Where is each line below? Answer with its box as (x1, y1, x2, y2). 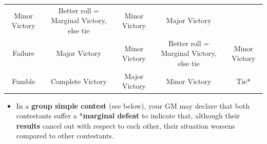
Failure (12, 48, 34, 58)
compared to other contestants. (16, 130, 114, 141)
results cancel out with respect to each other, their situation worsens (16, 120, 235, 131)
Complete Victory (50, 75, 107, 86)
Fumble (12, 75, 35, 86)
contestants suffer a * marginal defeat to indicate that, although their (16, 110, 240, 121)
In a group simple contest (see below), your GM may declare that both (16, 100, 250, 111)
